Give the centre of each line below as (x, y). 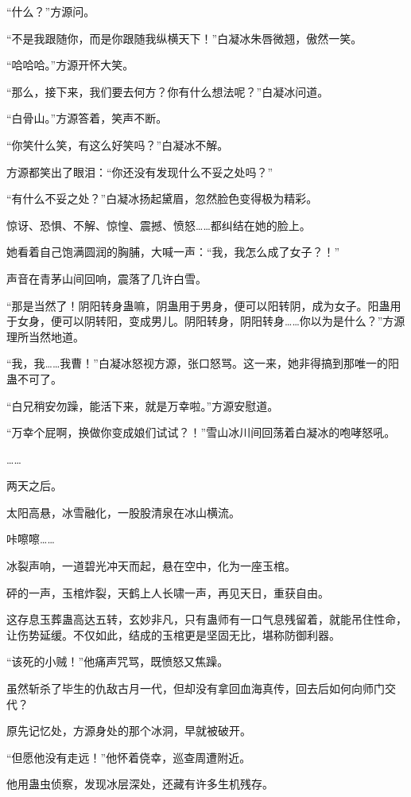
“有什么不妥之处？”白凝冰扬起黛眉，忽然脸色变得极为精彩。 (162, 198)
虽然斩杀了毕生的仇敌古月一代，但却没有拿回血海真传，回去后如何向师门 (196, 688)
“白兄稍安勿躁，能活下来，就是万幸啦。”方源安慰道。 (143, 405)
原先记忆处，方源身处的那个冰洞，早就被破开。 (129, 731)
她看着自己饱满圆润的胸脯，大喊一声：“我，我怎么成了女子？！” (173, 252)
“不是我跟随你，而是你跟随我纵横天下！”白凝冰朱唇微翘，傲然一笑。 (184, 38)
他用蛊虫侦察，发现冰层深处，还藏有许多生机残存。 (140, 784)
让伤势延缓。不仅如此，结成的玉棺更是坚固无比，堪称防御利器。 (173, 634)
